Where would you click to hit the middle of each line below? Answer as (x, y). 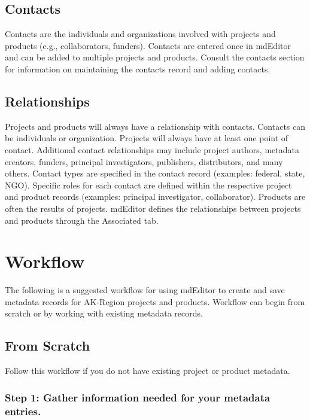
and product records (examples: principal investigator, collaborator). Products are (155, 197)
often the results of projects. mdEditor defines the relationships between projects (153, 208)
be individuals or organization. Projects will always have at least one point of (147, 138)
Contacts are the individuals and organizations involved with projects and (140, 34)
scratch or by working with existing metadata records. (104, 313)
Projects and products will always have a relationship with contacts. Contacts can (155, 126)
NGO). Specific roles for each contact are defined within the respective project (148, 185)
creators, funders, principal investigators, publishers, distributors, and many (144, 161)
